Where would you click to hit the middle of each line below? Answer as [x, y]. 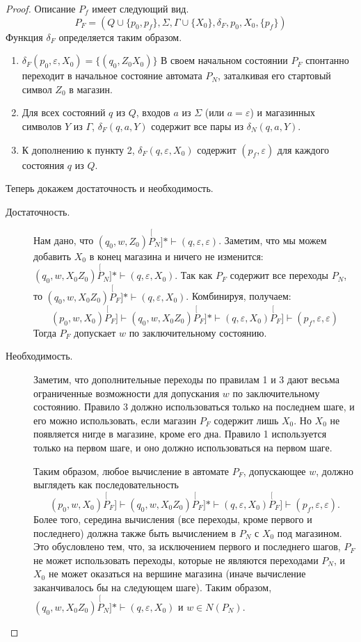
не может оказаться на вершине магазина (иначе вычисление [177, 573]
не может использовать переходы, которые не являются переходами [176, 560]
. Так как [194, 275]
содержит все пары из [198, 126]
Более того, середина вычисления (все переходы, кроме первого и [173, 519]
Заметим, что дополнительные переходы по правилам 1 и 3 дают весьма [187, 379]
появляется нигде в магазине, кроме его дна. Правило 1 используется [180, 434]
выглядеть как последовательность [106, 484]
